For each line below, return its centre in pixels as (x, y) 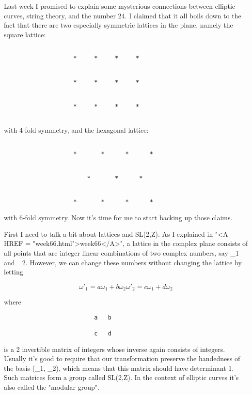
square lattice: (25, 34)
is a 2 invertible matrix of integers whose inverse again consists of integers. (115, 349)
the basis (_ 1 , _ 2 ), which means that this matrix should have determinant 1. (119, 368)
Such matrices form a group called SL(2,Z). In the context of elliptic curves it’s (121, 377)
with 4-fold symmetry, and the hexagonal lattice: (76, 130)
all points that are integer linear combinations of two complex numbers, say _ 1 (122, 252)
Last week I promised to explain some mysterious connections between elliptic (120, 6)
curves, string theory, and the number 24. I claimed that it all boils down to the (123, 15)
